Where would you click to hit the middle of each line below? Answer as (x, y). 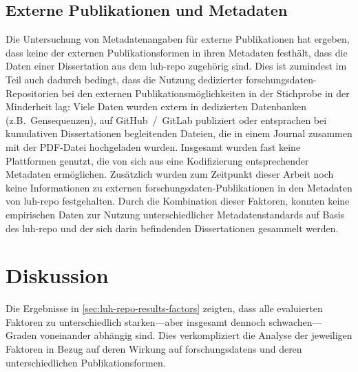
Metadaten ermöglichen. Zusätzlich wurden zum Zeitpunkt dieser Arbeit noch (170, 174)
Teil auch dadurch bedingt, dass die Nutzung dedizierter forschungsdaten (159, 79)
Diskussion (57, 275)
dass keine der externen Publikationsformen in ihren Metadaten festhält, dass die (177, 52)
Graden (21, 335)
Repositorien (32, 93)
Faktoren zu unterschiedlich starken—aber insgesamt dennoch (136, 321)
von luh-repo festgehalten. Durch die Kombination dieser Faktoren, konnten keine (178, 201)
